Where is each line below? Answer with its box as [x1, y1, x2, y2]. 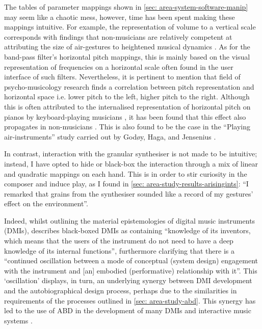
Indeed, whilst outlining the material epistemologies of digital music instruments [4, 215, 255, 226]
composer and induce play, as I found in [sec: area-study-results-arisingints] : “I [4, 178, 249, 189]
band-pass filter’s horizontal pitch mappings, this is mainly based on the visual [4, 51, 250, 62]
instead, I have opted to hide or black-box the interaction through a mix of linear [4, 158, 258, 169]
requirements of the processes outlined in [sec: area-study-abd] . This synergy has [4, 295, 256, 306]
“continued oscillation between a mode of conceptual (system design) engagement [4, 255, 258, 266]
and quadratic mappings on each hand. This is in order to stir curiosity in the [4, 168, 247, 179]
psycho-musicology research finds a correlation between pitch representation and [4, 81, 254, 92]
